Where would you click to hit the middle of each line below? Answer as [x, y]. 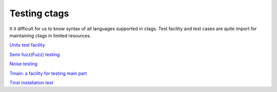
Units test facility [27, 45]
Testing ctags [39, 13]
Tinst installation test [31, 82]
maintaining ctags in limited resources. [50, 35]
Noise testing [24, 64]
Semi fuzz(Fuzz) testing [35, 54]
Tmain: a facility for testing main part [48, 73]
